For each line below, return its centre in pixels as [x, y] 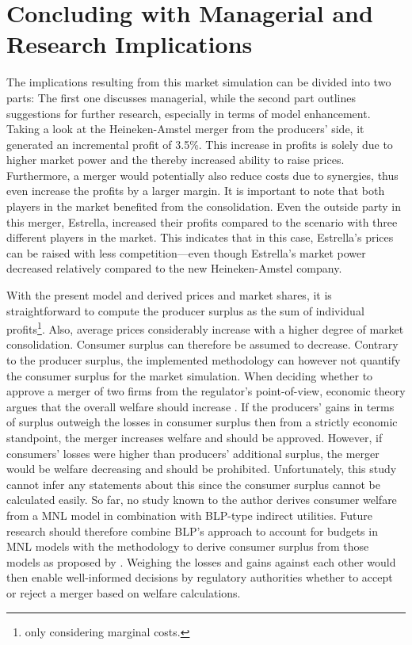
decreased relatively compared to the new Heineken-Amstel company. [174, 268]
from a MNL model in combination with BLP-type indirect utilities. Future [190, 515]
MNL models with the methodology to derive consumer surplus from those [188, 546]
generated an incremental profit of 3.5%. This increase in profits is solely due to [200, 144]
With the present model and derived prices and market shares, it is [169, 295]
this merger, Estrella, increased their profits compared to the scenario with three [202, 221]
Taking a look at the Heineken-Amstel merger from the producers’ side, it [185, 129]
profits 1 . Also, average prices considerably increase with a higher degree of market [205, 328]
